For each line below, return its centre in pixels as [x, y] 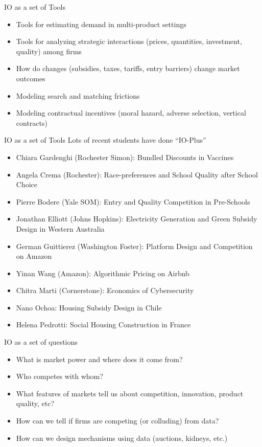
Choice [27, 184]
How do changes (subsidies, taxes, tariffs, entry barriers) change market [128, 68]
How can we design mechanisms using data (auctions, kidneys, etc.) [122, 438]
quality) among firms [49, 51]
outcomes [31, 78]
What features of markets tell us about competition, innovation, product [130, 393]
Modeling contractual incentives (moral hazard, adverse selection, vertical [131, 113]
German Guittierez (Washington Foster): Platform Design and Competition [134, 246]
